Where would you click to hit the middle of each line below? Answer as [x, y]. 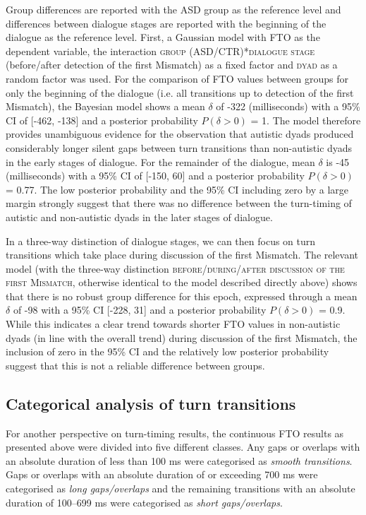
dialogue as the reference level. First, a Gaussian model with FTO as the [163, 37]
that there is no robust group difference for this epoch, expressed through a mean [182, 296]
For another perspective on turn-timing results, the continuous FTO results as [175, 433]
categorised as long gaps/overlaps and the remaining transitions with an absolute [181, 489]
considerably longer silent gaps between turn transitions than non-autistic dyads [179, 147]
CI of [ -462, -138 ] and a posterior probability [102, 120]
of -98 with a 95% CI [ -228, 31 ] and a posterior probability [140, 310]
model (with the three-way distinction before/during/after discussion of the [175, 268]
